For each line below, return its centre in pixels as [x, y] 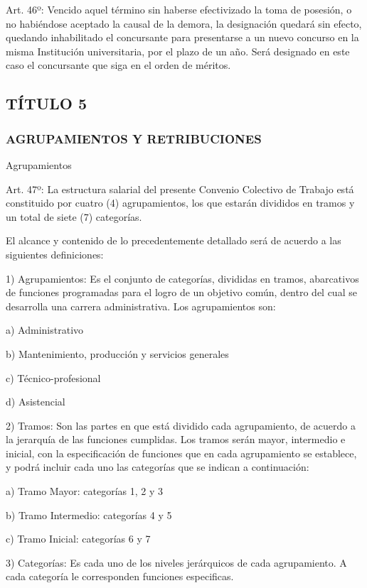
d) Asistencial [36, 402]
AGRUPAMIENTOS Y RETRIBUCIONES [134, 138]
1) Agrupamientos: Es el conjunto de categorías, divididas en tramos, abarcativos [182, 278]
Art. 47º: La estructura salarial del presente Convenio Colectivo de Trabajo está [180, 189]
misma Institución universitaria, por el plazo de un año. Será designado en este [178, 51]
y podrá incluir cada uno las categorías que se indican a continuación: [158, 467]
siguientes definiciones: [55, 254]
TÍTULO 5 [47, 103]
